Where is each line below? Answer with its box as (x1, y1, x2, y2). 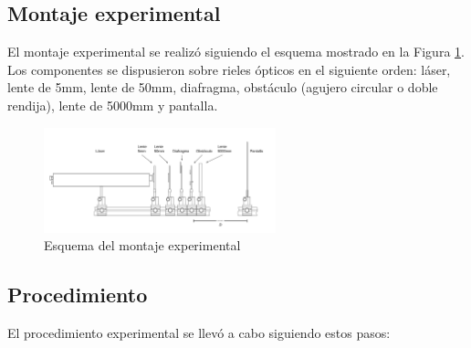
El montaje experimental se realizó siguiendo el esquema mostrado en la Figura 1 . (7, 42, 465, 61)
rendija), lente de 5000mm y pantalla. (7, 95, 218, 114)
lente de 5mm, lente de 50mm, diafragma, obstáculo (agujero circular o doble (7, 78, 438, 97)
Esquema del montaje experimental (44, 236, 241, 255)
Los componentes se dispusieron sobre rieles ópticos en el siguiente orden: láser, (7, 59, 451, 79)
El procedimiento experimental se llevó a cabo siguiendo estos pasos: (7, 322, 391, 342)
